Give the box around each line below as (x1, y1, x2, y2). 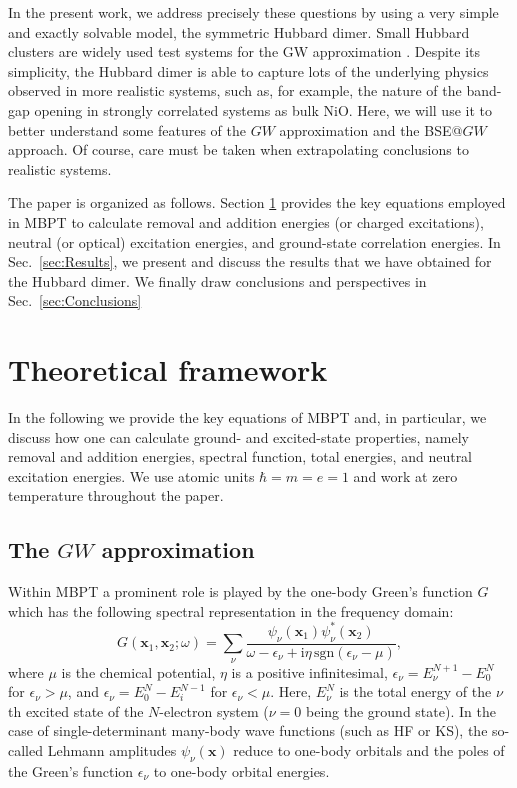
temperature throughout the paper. (8, 485, 224, 506)
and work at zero (353, 465, 458, 486)
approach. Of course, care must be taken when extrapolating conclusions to (8, 139, 469, 160)
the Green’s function (8, 760, 134, 781)
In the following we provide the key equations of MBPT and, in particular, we (8, 407, 487, 428)
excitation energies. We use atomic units (8, 465, 255, 486)
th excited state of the (8, 700, 144, 721)
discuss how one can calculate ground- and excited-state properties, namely (8, 426, 469, 447)
